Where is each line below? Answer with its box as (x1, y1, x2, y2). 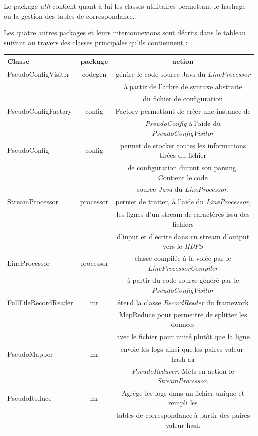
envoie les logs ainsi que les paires (120, 343, 223, 354)
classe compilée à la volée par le (134, 252, 231, 263)
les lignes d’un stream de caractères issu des (116, 209, 250, 219)
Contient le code (158, 172, 208, 182)
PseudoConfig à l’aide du (145, 118, 221, 128)
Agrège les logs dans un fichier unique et (122, 387, 245, 398)
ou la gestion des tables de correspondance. (4, 10, 135, 21)
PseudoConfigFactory (7, 106, 72, 116)
